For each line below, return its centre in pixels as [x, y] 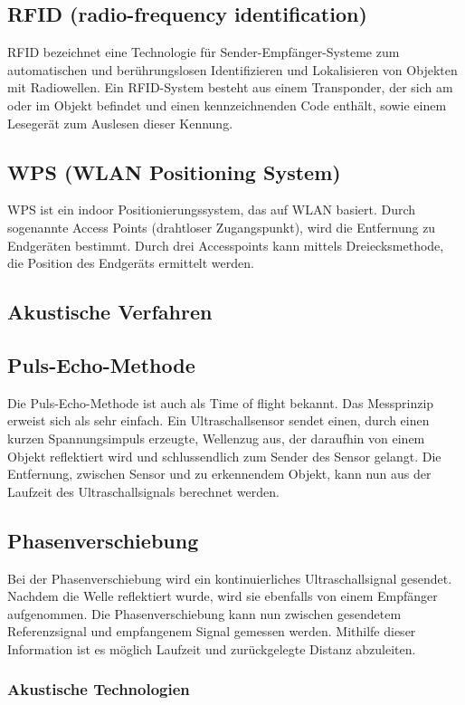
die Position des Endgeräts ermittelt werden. [131, 263]
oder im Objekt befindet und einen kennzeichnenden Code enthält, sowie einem [227, 105]
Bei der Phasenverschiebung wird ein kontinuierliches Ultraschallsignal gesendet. [230, 578]
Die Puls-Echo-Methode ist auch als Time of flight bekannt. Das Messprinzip [221, 402]
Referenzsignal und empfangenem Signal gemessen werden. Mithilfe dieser [212, 631]
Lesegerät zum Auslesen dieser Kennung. [120, 123]
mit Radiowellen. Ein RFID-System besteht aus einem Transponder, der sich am [230, 87]
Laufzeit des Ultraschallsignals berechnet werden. [143, 491]
